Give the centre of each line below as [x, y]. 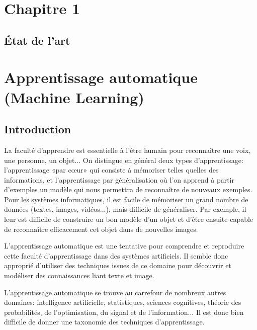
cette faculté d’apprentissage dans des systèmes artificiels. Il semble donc [116, 255]
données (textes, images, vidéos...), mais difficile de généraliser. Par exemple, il [125, 209]
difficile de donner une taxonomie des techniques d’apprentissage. [104, 322]
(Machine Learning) [74, 97]
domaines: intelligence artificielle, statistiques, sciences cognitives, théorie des [123, 302]
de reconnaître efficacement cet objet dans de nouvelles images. [101, 229]
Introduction [38, 129]
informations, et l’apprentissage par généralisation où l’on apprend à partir [119, 179]
